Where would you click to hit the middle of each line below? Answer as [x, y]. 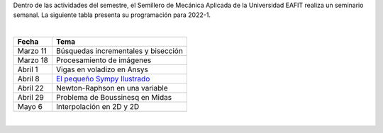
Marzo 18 [33, 60]
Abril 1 [28, 69]
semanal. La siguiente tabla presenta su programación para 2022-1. [112, 15]
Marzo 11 [32, 51]
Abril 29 [30, 98]
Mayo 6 [30, 107]
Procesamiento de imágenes [104, 60]
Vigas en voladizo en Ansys [102, 69]
